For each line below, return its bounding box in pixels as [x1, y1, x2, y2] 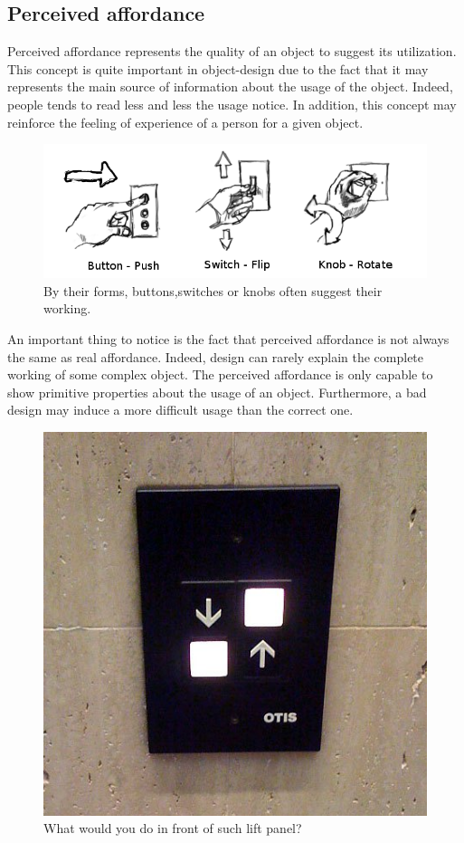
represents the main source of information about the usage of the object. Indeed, [7, 77, 453, 96]
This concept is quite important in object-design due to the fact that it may [7, 59, 429, 78]
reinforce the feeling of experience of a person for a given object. [7, 112, 364, 131]
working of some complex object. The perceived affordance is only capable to [7, 365, 433, 384]
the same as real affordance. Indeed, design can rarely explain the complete [7, 347, 424, 366]
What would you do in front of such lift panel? [43, 819, 302, 838]
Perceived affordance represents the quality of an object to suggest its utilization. [7, 42, 457, 61]
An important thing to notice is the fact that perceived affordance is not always [7, 329, 450, 348]
